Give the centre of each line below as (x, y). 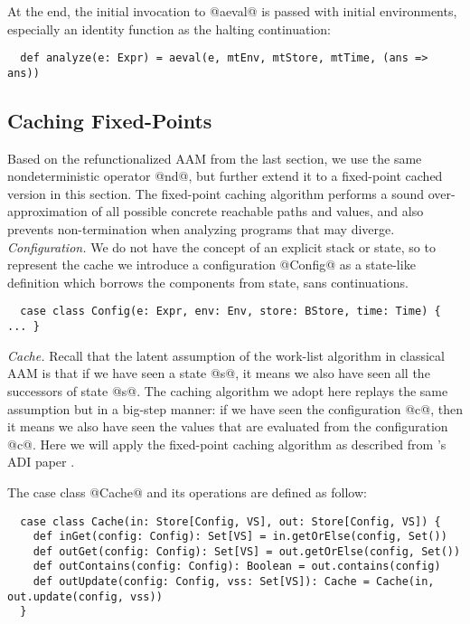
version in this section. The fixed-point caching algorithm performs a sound (216, 193)
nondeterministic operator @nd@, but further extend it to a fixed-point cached (225, 176)
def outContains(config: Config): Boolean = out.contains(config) (237, 567)
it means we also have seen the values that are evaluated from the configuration (228, 426)
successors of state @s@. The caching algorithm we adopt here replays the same (228, 390)
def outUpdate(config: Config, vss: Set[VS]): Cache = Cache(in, (234, 582)
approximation (47, 211)
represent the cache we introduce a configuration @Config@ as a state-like (211, 265)
